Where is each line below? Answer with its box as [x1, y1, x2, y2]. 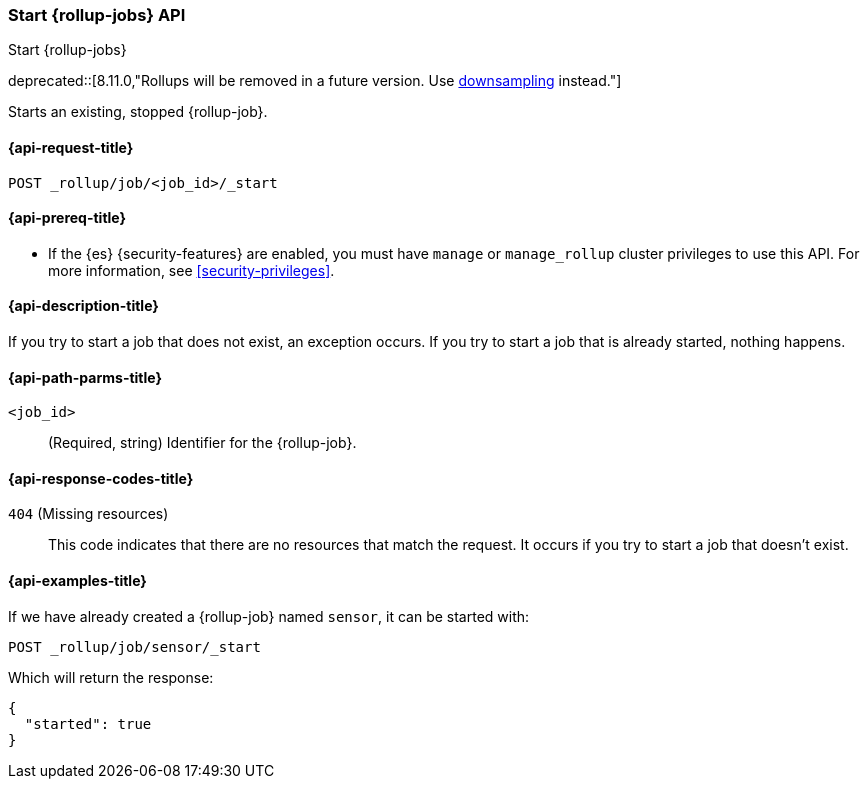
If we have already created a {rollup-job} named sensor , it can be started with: [8, 607, 530, 625]
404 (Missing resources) [8, 505, 169, 523]
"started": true [24, 715, 152, 732]
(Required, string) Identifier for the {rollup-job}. [48, 434, 357, 452]
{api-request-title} [8, 138, 134, 156]
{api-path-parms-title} [8, 368, 163, 386]
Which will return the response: [8, 668, 214, 686]
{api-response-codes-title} [8, 469, 194, 487]
